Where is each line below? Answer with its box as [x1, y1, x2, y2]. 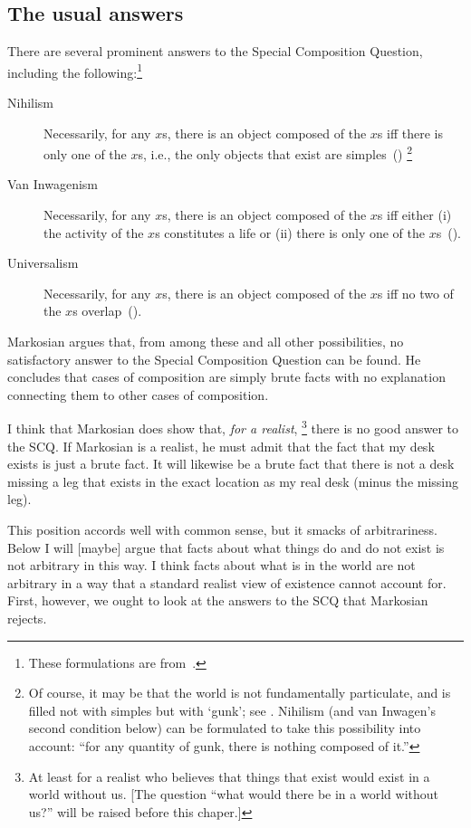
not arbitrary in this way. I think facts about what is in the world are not [7, 556, 416, 575]
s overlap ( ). [72, 301, 142, 320]
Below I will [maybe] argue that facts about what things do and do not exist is [7, 538, 445, 557]
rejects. [7, 609, 47, 628]
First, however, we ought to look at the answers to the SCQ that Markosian [7, 591, 428, 610]
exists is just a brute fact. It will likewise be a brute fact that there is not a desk [7, 454, 455, 473]
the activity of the [43, 223, 144, 242]
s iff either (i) [377, 205, 452, 224]
